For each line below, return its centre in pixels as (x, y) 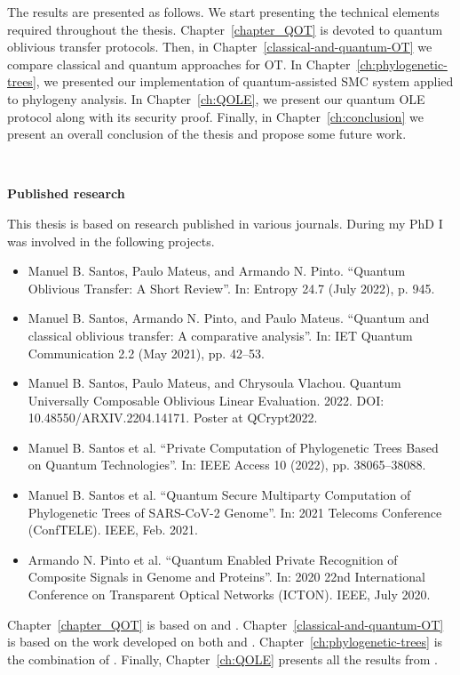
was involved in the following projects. (111, 241)
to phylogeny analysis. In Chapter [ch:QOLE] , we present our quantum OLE (216, 98)
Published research (66, 193)
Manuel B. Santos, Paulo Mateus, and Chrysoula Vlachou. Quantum (214, 383)
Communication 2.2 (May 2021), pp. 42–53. (146, 353)
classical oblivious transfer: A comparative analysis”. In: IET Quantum (220, 335)
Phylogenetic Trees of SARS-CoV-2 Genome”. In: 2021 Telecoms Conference (235, 512)
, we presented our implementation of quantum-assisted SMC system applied (245, 81)
